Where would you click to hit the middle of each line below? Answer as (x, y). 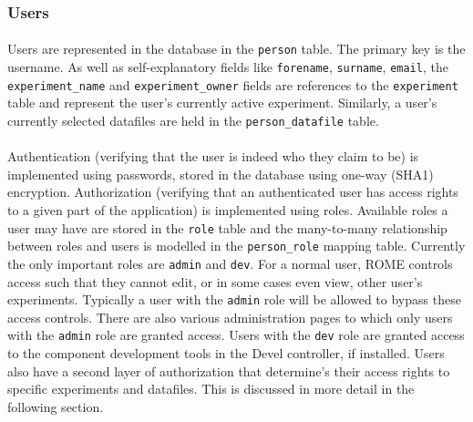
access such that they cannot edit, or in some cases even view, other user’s (215, 281)
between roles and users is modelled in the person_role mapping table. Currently (236, 246)
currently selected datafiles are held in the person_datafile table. (193, 120)
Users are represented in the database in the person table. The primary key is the (236, 49)
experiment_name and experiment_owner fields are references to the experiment (233, 84)
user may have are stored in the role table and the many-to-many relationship (227, 227)
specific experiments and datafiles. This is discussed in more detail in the (211, 389)
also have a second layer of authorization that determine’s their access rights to (229, 371)
